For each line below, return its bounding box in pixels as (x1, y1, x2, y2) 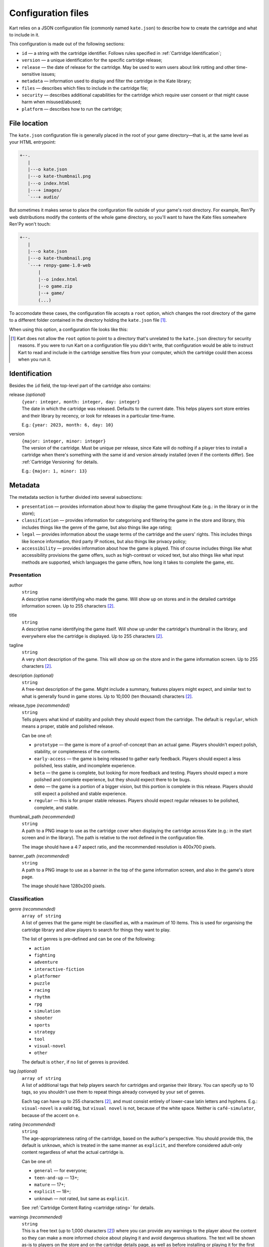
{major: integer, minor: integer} (21, 438, 106, 444)
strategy (34, 1029, 56, 1035)
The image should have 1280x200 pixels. (21, 883, 106, 889)
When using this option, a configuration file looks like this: (9, 326, 128, 332)
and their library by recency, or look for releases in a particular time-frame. (21, 413, 175, 418)
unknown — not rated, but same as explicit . (34, 1195, 130, 1202)
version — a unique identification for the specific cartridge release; (21, 57, 163, 63)
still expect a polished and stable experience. (34, 791, 127, 797)
